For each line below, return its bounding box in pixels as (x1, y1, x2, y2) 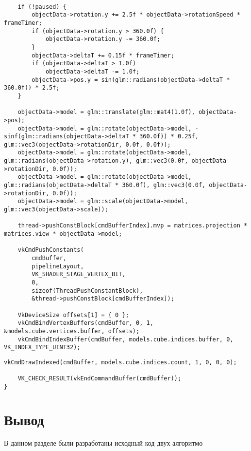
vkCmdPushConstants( (17, 246, 84, 254)
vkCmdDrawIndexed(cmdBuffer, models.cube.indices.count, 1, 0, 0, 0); (4, 358, 237, 366)
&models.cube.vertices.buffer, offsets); (4, 327, 140, 335)
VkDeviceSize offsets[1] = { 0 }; (17, 311, 129, 319)
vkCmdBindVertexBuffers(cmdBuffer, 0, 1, (17, 319, 153, 327)
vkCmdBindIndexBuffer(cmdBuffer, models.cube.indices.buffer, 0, (17, 336, 234, 343)
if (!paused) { (17, 3, 67, 10)
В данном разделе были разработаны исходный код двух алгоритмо (4, 437, 203, 448)
